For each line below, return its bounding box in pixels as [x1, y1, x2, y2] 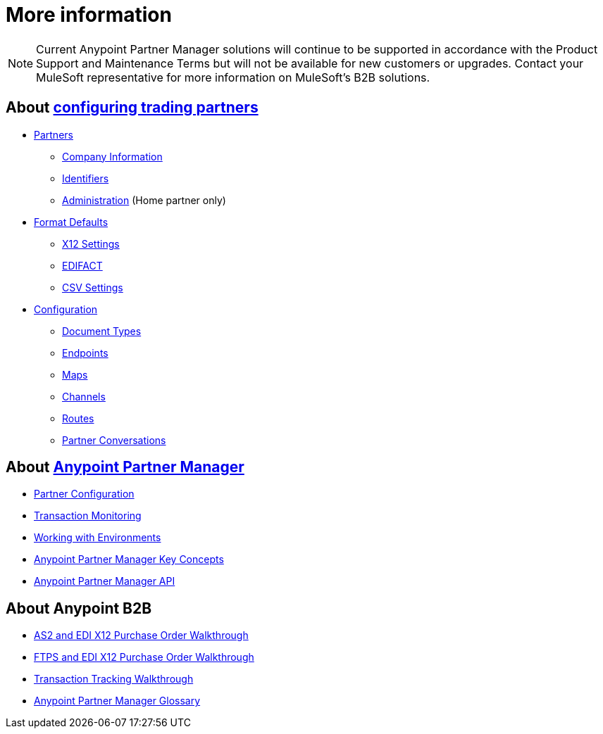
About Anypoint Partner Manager [6, 458, 244, 476]
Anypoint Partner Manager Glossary [34, 695, 201, 707]
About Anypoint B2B [6, 599, 152, 617]
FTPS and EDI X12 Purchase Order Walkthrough [34, 651, 254, 664]
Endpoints [62, 346, 108, 359]
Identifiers [62, 172, 109, 184]
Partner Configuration [34, 488, 135, 500]
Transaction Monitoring [34, 510, 142, 522]
